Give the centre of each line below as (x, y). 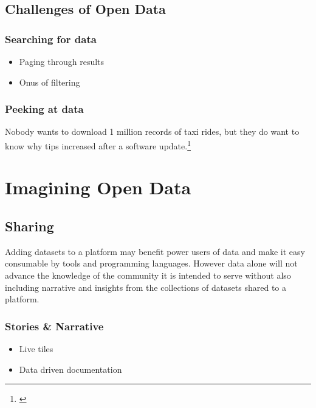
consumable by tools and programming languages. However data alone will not (151, 263)
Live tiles (36, 349)
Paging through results (62, 61)
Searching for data (51, 39)
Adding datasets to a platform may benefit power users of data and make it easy (155, 251)
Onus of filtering (50, 82)
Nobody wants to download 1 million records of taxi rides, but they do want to (152, 131)
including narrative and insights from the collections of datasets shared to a (146, 287)
